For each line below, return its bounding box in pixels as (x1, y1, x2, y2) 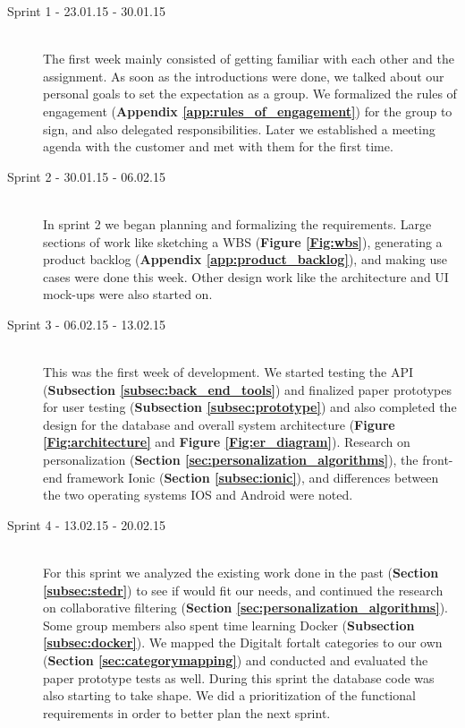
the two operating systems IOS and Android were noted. (43, 485, 353, 504)
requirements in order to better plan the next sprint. (43, 703, 331, 722)
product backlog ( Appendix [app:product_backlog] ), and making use (43, 250, 448, 269)
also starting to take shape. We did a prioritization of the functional (43, 686, 416, 705)
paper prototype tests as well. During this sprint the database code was (43, 668, 435, 687)
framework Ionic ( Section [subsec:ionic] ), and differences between (66, 467, 439, 486)
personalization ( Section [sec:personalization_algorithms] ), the (43, 450, 418, 469)
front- (422, 450, 453, 469)
